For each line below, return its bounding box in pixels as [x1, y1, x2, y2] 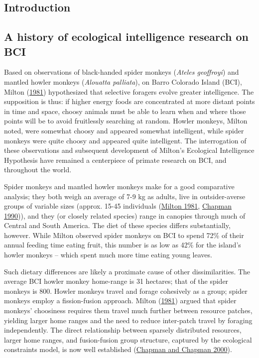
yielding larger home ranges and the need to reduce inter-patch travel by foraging [4, 315, 253, 325]
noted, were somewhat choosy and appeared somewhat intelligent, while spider [4, 125, 244, 135]
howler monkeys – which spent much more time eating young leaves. [4, 249, 212, 260]
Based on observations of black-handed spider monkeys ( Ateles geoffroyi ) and [4, 67, 239, 77]
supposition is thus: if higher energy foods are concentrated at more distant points [4, 96, 255, 107]
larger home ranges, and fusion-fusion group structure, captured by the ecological [4, 334, 252, 345]
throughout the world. [4, 164, 72, 175]
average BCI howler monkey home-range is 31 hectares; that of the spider [4, 276, 229, 286]
